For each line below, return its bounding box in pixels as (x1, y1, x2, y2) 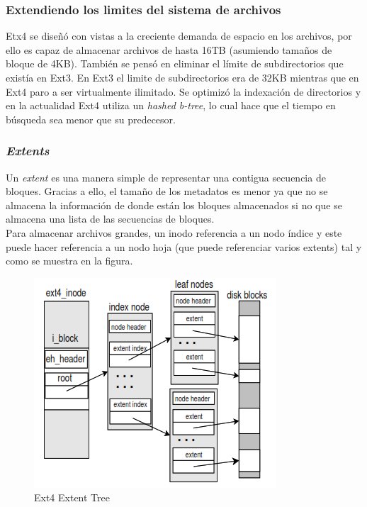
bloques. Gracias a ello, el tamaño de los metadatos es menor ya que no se (6, 184, 328, 199)
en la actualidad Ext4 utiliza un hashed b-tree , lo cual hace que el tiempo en (6, 98, 336, 113)
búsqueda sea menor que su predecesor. (6, 111, 176, 126)
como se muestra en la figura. (6, 253, 133, 268)
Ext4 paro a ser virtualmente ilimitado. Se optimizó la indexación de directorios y (6, 84, 361, 99)
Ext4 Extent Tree (34, 490, 110, 505)
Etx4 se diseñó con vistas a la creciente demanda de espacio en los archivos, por (6, 28, 352, 43)
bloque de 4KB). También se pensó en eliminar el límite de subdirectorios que (6, 56, 344, 71)
